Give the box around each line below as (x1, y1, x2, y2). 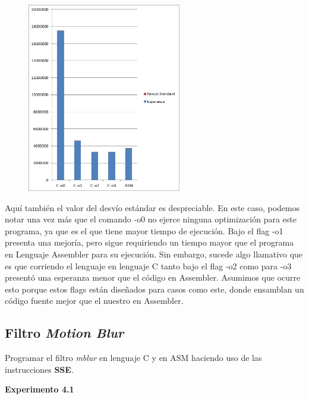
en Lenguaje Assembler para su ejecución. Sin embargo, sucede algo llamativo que (5, 248, 303, 260)
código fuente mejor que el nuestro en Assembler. (5, 294, 184, 307)
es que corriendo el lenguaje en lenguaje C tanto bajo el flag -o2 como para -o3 (5, 259, 292, 272)
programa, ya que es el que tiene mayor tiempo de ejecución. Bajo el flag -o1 (5, 224, 283, 237)
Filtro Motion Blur (5, 323, 124, 342)
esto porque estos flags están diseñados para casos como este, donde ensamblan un (5, 282, 304, 295)
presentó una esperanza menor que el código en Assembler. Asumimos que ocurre (5, 271, 301, 284)
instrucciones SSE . (5, 363, 74, 375)
